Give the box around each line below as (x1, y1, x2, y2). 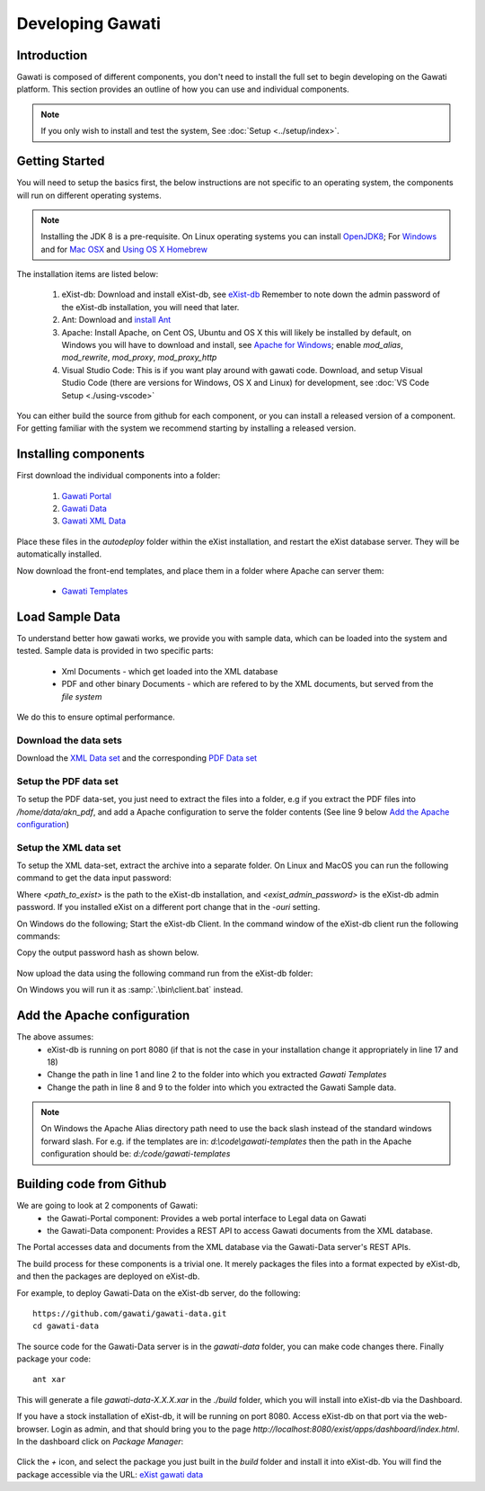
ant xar (32, 1374, 66, 1385)
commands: (16, 931, 61, 942)
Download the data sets (16, 734, 123, 746)
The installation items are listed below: (16, 269, 159, 280)
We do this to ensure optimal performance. (16, 711, 175, 722)
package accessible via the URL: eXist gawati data (16, 1469, 204, 1479)
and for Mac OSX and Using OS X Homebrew (40, 244, 208, 254)
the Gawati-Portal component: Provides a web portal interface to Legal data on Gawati (47, 1212, 367, 1223)
